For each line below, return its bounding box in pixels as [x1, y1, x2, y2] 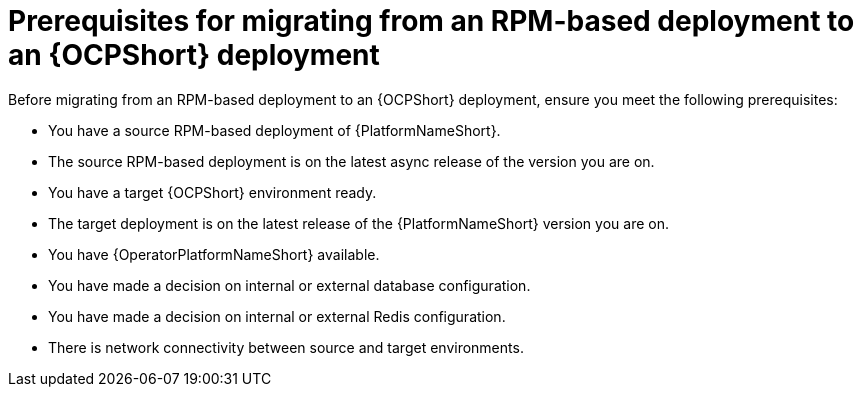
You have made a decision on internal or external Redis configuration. [48, 307, 506, 325]
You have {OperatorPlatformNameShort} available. [48, 245, 380, 263]
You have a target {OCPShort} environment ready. [48, 183, 377, 201]
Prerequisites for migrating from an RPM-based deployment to [8, 4, 855, 38]
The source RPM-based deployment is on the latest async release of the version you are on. [48, 152, 655, 170]
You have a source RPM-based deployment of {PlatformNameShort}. [48, 121, 501, 139]
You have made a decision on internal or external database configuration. [48, 276, 531, 294]
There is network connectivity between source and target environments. [48, 338, 524, 356]
